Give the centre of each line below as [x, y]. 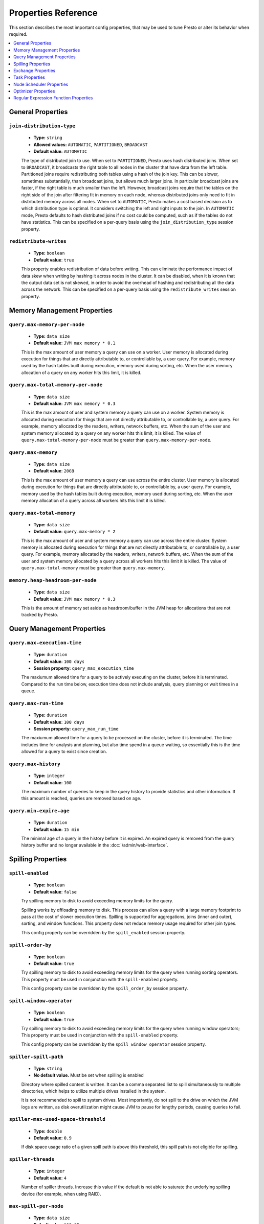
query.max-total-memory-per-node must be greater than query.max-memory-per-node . [116, 440]
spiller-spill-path [36, 1057]
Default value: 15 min [56, 829]
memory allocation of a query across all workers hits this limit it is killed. [94, 500]
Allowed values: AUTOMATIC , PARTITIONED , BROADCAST [90, 144]
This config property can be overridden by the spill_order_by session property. [105, 989]
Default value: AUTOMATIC [60, 151]
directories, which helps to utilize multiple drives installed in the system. [94, 1091]
